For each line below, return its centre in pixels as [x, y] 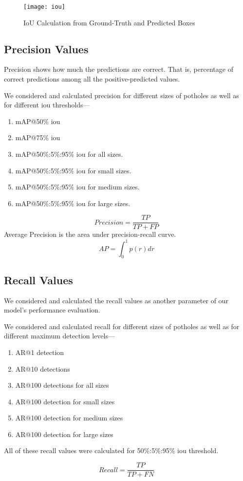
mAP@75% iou [38, 137]
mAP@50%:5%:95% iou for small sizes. [73, 170]
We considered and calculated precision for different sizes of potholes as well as [121, 95]
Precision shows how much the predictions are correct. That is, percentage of [119, 69]
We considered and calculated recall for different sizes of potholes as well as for [122, 326]
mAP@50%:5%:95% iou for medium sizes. [77, 187]
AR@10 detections [43, 368]
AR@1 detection [40, 352]
